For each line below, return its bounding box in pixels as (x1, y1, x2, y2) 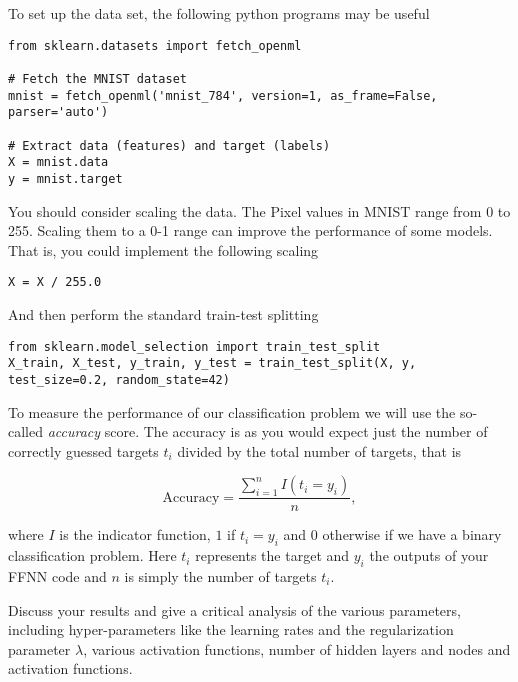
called (8, 421, 43, 442)
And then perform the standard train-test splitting (8, 303, 319, 324)
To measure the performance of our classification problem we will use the (8, 401, 456, 422)
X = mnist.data (8, 155, 109, 170)
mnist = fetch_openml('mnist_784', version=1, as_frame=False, (8, 88, 438, 103)
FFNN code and (8, 565, 107, 586)
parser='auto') (8, 105, 109, 120)
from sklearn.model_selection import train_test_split (8, 339, 381, 354)
